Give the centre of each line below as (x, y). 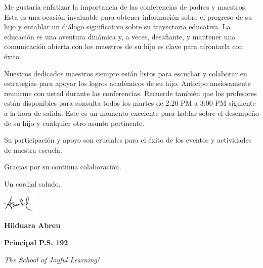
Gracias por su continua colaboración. (63, 167)
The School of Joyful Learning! (52, 259)
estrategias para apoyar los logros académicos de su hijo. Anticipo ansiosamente (128, 83)
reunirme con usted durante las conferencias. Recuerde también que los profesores (130, 93)
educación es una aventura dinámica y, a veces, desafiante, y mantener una (120, 36)
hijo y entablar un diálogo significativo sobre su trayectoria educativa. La (117, 27)
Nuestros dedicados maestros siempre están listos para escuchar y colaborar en (126, 73)
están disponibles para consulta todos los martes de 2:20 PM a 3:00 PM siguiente (130, 103)
